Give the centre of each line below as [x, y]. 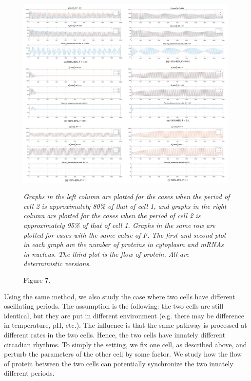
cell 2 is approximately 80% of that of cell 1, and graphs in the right [125, 206]
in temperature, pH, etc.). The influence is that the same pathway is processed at [125, 325]
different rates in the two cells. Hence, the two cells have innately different [115, 334]
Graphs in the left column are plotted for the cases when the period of [127, 196]
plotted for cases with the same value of [82, 235]
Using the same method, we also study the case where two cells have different [120, 296]
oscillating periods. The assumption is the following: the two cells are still [114, 306]
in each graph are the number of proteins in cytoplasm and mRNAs [124, 244]
